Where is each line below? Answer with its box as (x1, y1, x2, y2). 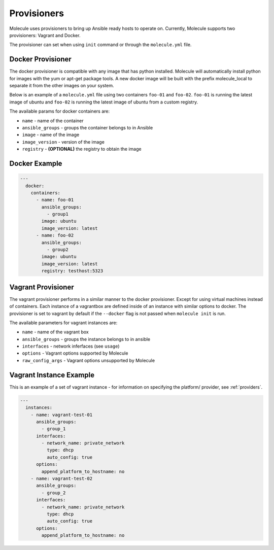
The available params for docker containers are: (9, 108, 110, 114)
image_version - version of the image (22, 139, 105, 145)
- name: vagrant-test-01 (30, 411, 93, 418)
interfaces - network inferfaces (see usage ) (22, 343, 120, 350)
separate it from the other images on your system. (9, 83, 114, 89)
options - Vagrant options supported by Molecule (22, 350, 128, 356)
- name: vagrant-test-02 (30, 476, 93, 482)
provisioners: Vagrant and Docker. (9, 32, 81, 38)
